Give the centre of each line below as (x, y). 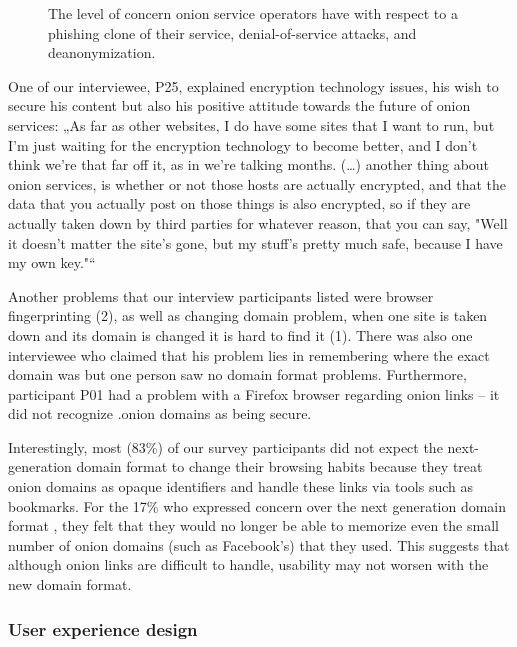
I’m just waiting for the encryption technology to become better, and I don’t (243, 144)
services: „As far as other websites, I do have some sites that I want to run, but (251, 124)
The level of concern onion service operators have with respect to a (253, 13)
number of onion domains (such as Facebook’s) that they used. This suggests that (259, 544)
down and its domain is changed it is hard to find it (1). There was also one (240, 334)
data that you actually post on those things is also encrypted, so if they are (239, 203)
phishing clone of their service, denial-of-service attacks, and (232, 32)
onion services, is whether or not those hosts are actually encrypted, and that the (257, 183)
